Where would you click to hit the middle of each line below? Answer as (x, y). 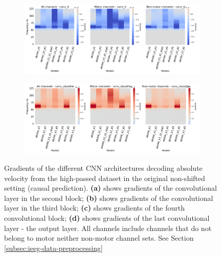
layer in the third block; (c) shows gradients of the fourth (94, 208)
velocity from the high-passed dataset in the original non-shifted (105, 178)
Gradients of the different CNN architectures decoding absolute (103, 168)
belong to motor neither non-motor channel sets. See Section (99, 238)
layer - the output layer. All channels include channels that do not (108, 228)
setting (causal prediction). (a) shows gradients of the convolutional (110, 188)
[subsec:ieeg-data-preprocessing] (53, 248)
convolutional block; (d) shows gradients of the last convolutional (107, 217)
